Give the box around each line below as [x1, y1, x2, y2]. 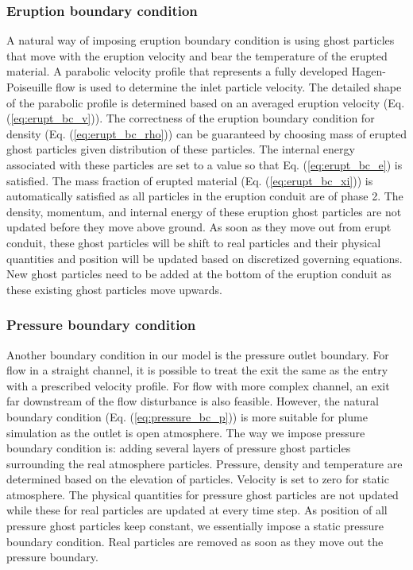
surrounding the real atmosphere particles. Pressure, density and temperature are [6, 455, 403, 471]
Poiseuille [6, 79, 52, 95]
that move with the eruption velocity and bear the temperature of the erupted [6, 47, 388, 64]
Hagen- [351, 63, 386, 79]
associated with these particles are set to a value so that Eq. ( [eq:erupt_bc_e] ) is [6, 156, 403, 173]
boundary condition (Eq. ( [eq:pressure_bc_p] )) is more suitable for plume [6, 408, 368, 425]
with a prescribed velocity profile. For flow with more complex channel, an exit [6, 377, 390, 394]
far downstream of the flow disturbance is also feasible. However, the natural [6, 393, 379, 409]
